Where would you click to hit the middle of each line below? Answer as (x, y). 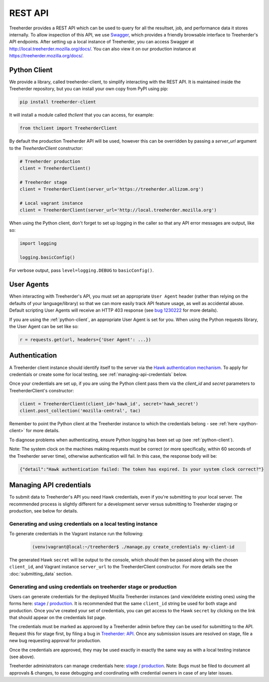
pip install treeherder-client (58, 102)
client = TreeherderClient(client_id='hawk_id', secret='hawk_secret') (109, 404)
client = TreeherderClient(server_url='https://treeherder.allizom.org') (112, 189)
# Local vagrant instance (51, 203)
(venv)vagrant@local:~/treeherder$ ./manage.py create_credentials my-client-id (133, 547)
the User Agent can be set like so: (44, 327)
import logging (38, 243)
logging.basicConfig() (47, 257)
